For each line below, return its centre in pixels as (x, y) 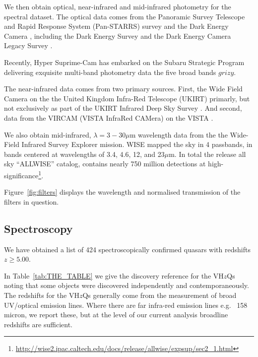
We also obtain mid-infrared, (48, 134)
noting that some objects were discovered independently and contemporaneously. (127, 285)
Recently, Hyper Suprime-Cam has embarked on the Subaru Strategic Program (124, 62)
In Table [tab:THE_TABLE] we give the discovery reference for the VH (114, 275)
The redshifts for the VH (42, 295)
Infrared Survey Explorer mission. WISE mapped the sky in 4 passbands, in (137, 144)
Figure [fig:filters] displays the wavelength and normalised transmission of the (122, 192)
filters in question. (32, 201)
